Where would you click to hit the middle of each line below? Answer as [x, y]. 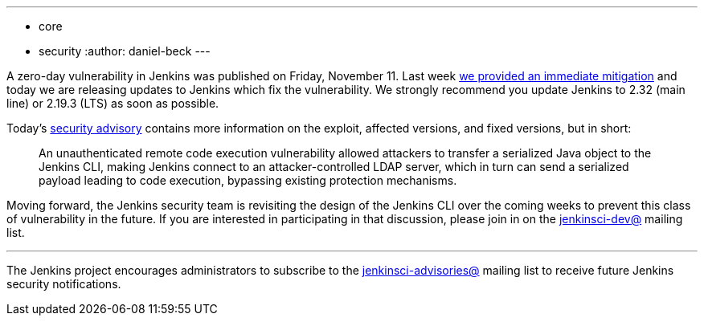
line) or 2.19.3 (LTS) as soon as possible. [113, 103]
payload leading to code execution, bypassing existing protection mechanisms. [248, 180]
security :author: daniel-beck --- [125, 51]
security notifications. [64, 284]
